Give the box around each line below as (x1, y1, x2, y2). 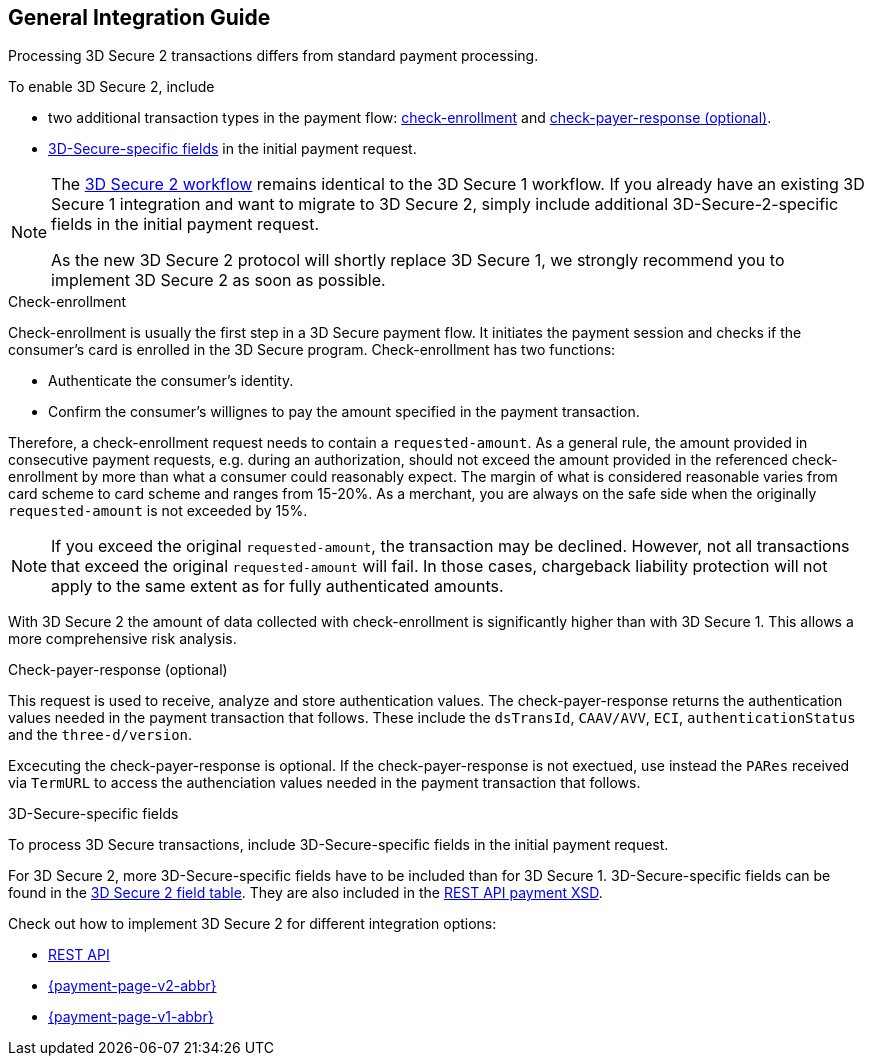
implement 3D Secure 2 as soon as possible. (51, 270, 386, 291)
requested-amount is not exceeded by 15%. (8, 502, 308, 520)
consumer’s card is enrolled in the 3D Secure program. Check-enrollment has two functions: (8, 341, 616, 359)
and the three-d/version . (8, 726, 193, 744)
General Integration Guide (8, 5, 271, 30)
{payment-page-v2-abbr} (48, 977, 217, 995)
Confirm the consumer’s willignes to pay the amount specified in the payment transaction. (48, 403, 640, 421)
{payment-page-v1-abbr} (48, 1008, 214, 1026)
